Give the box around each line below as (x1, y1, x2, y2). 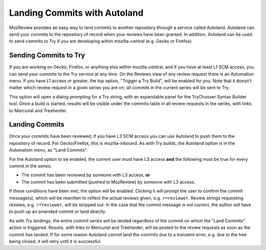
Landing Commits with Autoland (9, 7, 144, 18)
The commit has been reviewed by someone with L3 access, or (21, 172, 150, 178)
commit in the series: (9, 163, 52, 169)
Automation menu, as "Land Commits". (9, 147, 88, 153)
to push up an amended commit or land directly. (9, 209, 106, 215)
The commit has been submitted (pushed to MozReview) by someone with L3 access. (21, 179, 196, 185)
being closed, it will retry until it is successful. (9, 238, 102, 244)
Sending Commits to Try (9, 51, 85, 60)
